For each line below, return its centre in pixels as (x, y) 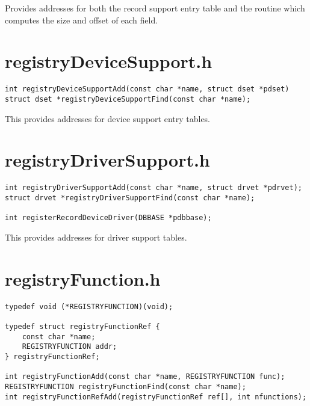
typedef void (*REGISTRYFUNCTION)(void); (89, 306)
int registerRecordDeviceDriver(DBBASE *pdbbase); (108, 218)
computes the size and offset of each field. (82, 20)
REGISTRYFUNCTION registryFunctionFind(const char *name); (126, 386)
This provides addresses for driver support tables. (96, 237)
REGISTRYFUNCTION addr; (70, 347)
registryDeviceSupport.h (109, 61)
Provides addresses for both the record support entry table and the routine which (155, 8)
